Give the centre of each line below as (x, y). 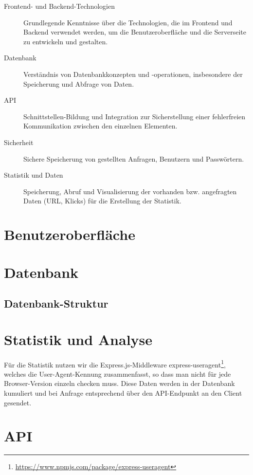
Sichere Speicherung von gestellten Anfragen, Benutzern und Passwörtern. (134, 158)
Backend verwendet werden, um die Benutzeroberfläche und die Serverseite (135, 32)
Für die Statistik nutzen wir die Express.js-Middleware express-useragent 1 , (115, 364)
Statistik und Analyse (78, 339)
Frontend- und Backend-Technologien (59, 6)
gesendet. (18, 402)
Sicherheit (19, 142)
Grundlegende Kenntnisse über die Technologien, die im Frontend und (128, 22)
